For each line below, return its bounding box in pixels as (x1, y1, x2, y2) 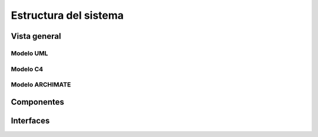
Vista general (11, 31, 61, 41)
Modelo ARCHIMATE (11, 81, 71, 89)
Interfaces (11, 115, 50, 126)
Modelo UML (11, 49, 48, 57)
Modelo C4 (11, 65, 44, 73)
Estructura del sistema (11, 9, 124, 22)
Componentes (11, 97, 65, 107)
